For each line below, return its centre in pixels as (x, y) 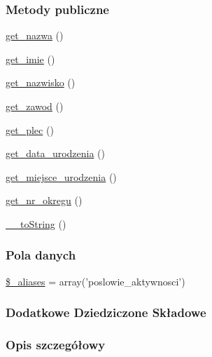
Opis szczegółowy (56, 345)
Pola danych (41, 255)
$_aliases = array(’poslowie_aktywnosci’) (96, 281)
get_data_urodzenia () (56, 153)
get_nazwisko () (41, 82)
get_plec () (30, 129)
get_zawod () (35, 106)
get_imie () (30, 59)
